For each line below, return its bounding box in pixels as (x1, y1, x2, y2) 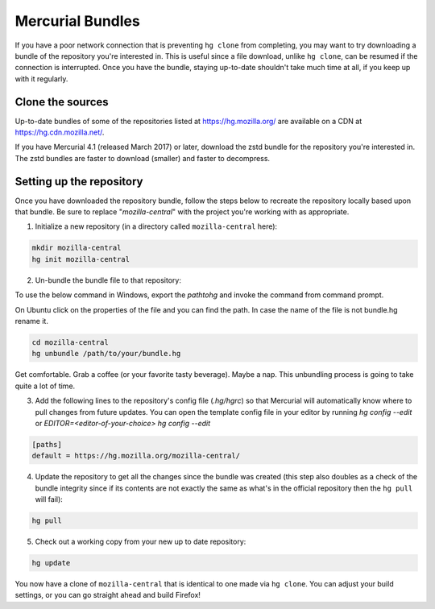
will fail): (35, 495, 64, 504)
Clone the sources (14, 95, 109, 109)
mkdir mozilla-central (31, 243, 122, 253)
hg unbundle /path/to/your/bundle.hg (31, 349, 181, 358)
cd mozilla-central (31, 338, 109, 346)
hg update (31, 558, 71, 568)
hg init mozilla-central (31, 255, 130, 263)
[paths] (31, 440, 62, 449)
